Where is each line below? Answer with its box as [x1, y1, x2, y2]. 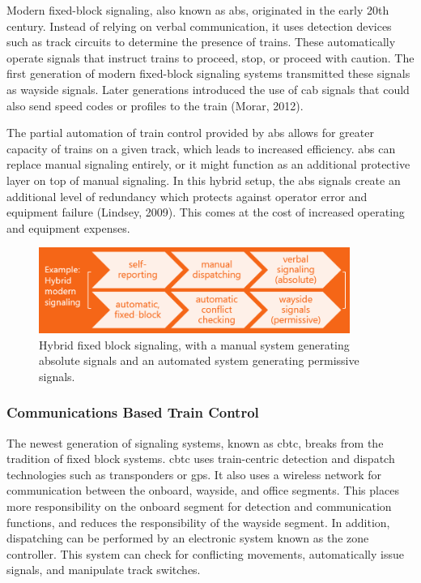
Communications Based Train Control [6, 402, 259, 422]
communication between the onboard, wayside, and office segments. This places [6, 482, 399, 499]
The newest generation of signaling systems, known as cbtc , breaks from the [6, 434, 384, 451]
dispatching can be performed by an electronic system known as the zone [6, 529, 369, 547]
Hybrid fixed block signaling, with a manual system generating [39, 336, 350, 353]
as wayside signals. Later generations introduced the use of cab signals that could [6, 80, 410, 97]
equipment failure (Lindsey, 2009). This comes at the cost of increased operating [6, 204, 405, 221]
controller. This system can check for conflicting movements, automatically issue [6, 545, 404, 562]
